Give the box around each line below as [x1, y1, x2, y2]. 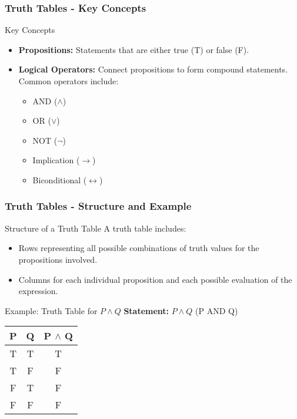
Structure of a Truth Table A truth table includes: [5, 222, 186, 234]
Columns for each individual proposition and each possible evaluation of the [18, 273, 292, 285]
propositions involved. [18, 253, 98, 265]
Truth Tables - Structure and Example [5, 199, 192, 213]
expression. [18, 285, 58, 297]
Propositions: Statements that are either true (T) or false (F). [18, 43, 249, 55]
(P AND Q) [195, 304, 238, 316]
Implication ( [32, 154, 80, 166]
